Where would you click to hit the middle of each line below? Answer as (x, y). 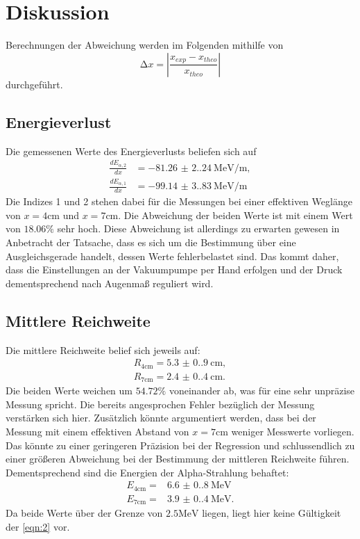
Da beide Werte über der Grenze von (84, 513)
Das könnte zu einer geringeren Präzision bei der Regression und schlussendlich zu (180, 445)
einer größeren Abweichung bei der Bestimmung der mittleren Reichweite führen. (178, 459)
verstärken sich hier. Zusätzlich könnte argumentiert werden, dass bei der (161, 418)
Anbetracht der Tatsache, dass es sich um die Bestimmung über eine (151, 242)
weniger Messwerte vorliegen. (293, 431)
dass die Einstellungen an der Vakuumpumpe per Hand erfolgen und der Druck (174, 269)
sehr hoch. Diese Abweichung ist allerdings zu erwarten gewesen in (198, 228)
